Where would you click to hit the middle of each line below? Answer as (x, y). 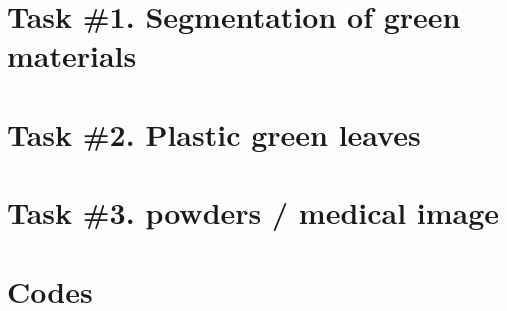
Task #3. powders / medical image (253, 212)
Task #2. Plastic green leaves (214, 133)
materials (72, 55)
